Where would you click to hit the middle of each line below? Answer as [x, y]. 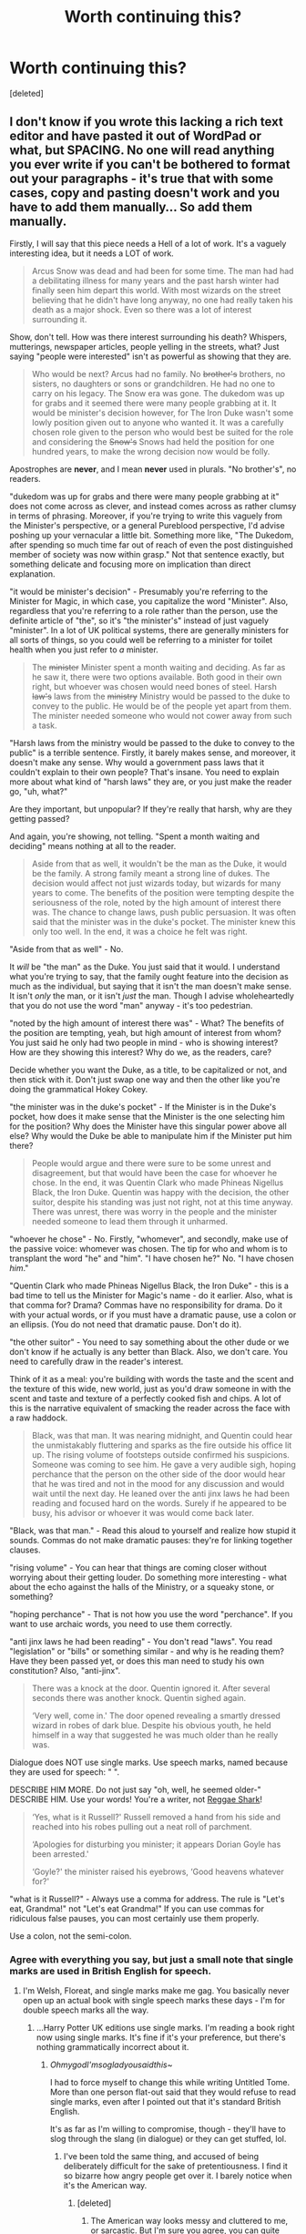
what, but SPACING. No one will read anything [142, 151]
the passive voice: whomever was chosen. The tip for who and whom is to [149, 1248]
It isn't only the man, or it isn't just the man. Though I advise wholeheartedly [152, 996]
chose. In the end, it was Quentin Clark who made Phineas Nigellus [158, 1183]
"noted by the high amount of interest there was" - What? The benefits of [147, 1023]
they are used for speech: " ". [65, 1772]
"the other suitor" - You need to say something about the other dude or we [149, 1342]
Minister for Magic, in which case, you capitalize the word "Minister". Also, [149, 601]
